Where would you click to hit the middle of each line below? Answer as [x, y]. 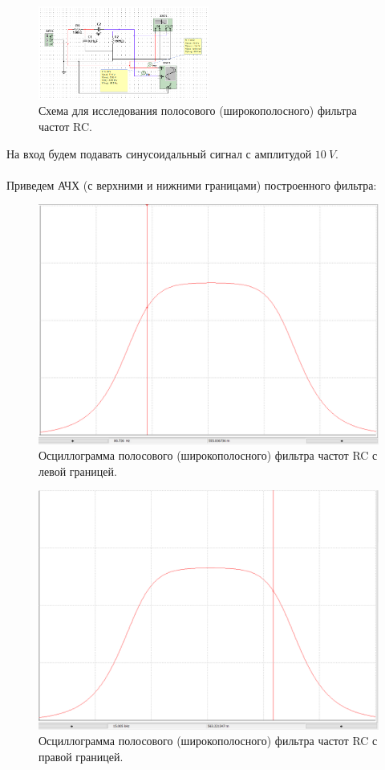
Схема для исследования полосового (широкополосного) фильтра [198, 111]
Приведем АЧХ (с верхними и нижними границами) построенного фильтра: [192, 184]
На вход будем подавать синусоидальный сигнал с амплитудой [159, 153]
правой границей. [81, 756]
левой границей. [78, 471]
